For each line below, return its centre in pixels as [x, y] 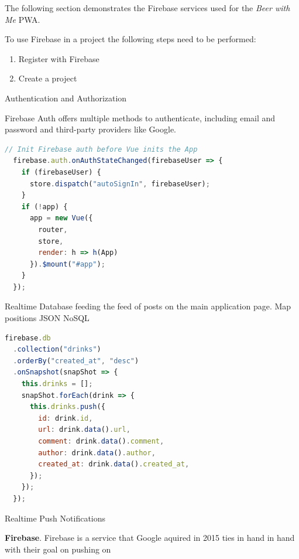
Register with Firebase [59, 58]
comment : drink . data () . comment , [101, 441]
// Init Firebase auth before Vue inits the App [101, 149]
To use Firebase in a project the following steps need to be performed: [130, 39]
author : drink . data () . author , [97, 453]
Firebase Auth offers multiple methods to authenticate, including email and [140, 117]
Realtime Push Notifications [55, 518]
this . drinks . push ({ [67, 407]
